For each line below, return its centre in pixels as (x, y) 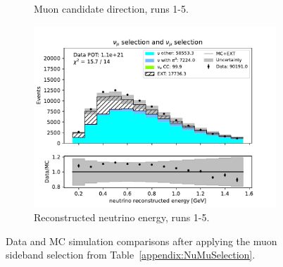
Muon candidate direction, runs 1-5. (111, 8)
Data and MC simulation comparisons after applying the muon (141, 241)
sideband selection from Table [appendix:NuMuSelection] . (131, 255)
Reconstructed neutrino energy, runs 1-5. (122, 217)
